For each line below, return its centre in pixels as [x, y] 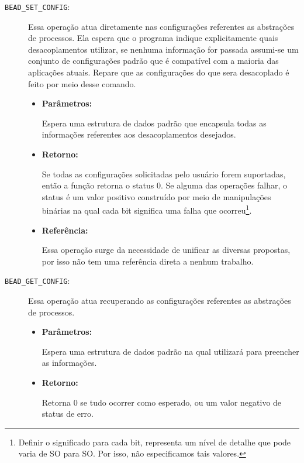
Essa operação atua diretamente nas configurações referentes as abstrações [161, 26]
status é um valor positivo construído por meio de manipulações [156, 196]
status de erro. [68, 414]
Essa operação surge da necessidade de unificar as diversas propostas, [166, 250]
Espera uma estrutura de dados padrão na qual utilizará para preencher [170, 351]
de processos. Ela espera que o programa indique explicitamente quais [153, 38]
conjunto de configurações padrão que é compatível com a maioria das [153, 61]
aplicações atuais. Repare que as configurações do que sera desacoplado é [159, 72]
